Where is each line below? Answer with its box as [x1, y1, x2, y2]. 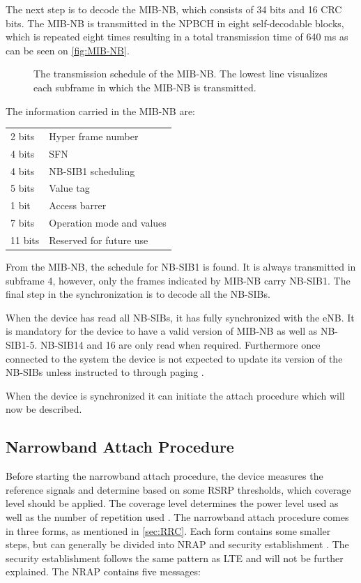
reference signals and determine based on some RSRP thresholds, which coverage [6, 482, 351, 497]
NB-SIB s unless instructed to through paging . [6, 365, 204, 379]
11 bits [10, 232, 40, 247]
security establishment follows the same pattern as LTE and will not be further [6, 550, 344, 565]
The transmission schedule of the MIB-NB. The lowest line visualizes [33, 66, 328, 81]
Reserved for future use [49, 232, 148, 247]
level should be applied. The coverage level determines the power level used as [6, 496, 339, 510]
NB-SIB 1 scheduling [49, 163, 135, 178]
